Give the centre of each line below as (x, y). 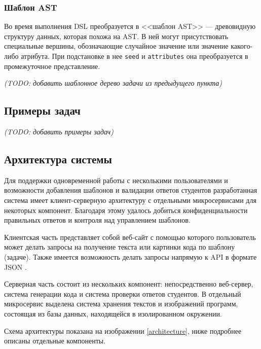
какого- (242, 46)
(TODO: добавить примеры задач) (59, 132)
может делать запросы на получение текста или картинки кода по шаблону (120, 247)
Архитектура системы (58, 159)
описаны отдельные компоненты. (55, 341)
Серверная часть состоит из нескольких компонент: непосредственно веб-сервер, (129, 284)
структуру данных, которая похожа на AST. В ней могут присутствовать (116, 36)
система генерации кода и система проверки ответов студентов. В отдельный (123, 293)
